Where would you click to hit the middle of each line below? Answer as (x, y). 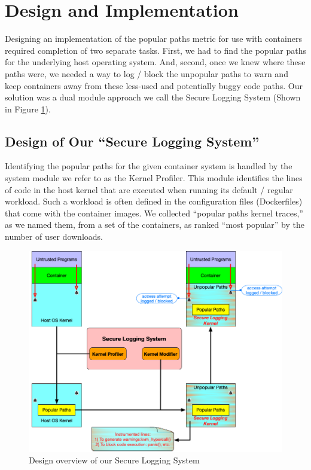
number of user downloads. (54, 236)
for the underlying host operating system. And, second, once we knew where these (155, 62)
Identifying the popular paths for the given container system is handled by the (149, 166)
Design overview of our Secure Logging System (114, 460)
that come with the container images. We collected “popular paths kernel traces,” (154, 213)
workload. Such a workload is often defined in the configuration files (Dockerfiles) (154, 201)
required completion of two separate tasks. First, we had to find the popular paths (156, 50)
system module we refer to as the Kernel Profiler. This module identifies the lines (154, 178)
